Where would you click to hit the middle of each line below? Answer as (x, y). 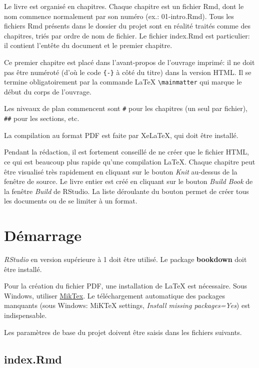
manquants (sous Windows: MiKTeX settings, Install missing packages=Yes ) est (127, 305)
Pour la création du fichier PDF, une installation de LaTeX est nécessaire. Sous (126, 286)
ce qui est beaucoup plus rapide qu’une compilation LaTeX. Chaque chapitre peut (130, 161)
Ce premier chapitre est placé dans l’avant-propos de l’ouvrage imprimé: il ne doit (129, 62)
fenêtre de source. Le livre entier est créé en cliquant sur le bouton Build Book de (128, 181)
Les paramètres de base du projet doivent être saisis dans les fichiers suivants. (123, 332)
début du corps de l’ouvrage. (48, 91)
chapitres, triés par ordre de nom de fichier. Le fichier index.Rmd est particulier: (127, 35)
